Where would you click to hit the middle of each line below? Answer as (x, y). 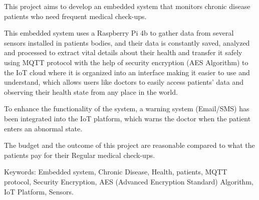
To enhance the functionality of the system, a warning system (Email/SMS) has (127, 109)
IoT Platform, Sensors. (39, 191)
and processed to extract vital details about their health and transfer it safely (123, 52)
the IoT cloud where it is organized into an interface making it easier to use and (127, 72)
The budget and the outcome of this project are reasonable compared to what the (129, 145)
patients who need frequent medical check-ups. (75, 16)
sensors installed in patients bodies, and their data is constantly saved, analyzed (127, 42)
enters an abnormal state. (43, 128)
